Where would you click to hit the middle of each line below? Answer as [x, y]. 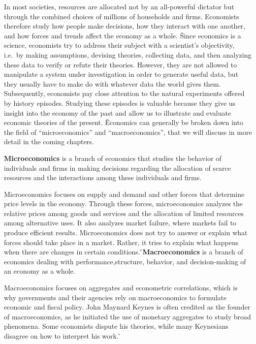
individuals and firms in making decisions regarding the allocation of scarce [118, 168]
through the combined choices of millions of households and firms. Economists [122, 16]
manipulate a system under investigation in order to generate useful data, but [121, 74]
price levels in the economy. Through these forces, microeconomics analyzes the [124, 203]
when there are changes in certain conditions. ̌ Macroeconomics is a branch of [124, 252]
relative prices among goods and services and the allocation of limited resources [124, 213]
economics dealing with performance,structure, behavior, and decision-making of [125, 261]
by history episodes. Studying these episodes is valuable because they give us [120, 103]
